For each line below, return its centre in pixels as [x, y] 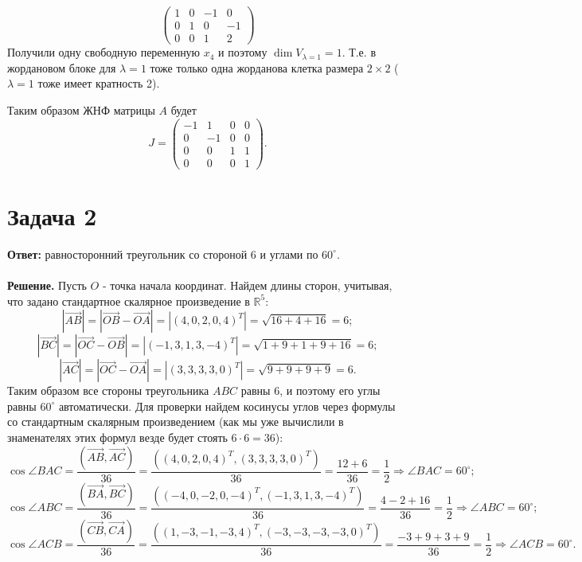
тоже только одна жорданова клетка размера [257, 67]
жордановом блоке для [62, 67]
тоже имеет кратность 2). [99, 83]
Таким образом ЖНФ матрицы [81, 109]
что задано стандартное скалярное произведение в [129, 301]
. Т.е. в [359, 52]
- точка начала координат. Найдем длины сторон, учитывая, [247, 285]
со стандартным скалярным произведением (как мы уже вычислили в [176, 421]
